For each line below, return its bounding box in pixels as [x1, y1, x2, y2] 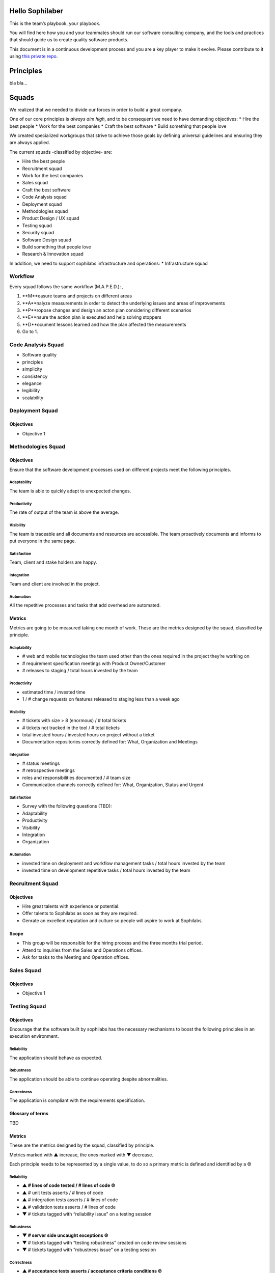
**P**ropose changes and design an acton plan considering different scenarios [22, 307, 191, 313]
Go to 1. [22, 328, 38, 335]
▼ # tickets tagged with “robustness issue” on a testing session [22, 1247, 156, 1253]
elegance [22, 380, 42, 386]
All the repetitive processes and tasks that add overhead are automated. [9, 602, 161, 608]
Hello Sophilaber [9, 7, 64, 15]
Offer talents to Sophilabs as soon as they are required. [22, 910, 138, 917]
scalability [22, 395, 44, 401]
